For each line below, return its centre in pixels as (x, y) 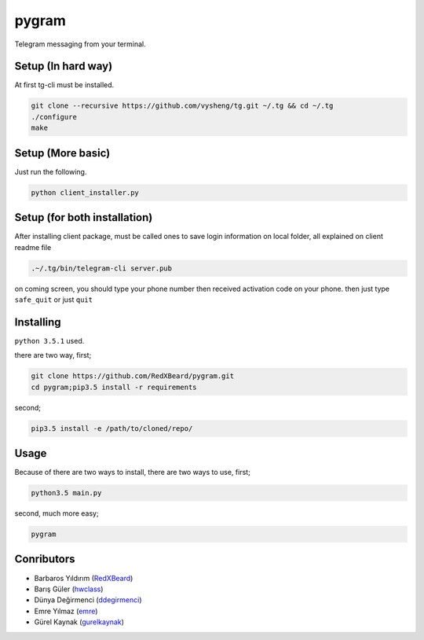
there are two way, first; (53, 355)
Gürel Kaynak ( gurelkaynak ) (79, 622)
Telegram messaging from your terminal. (80, 44)
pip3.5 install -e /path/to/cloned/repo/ (112, 428)
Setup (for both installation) (84, 217)
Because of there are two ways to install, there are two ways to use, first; (132, 473)
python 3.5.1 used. (49, 340)
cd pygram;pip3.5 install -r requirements (114, 387)
